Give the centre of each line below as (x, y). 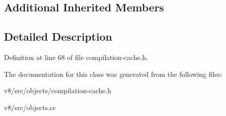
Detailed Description (58, 36)
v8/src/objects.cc (30, 107)
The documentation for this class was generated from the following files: (113, 74)
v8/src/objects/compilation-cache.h (58, 90)
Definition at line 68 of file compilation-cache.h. (76, 57)
